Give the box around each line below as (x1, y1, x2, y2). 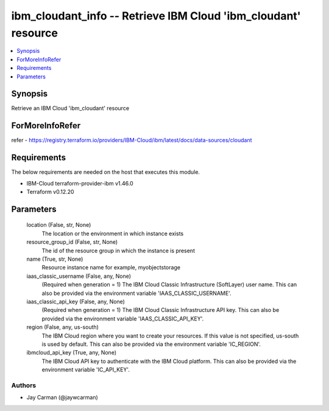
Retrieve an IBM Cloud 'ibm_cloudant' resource (11, 105, 130, 112)
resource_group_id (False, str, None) (26, 238, 118, 246)
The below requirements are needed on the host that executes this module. (11, 168, 200, 176)
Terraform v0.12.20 (26, 188, 74, 196)
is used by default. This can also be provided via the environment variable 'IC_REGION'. (41, 340, 261, 348)
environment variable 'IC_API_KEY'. (41, 366, 130, 373)
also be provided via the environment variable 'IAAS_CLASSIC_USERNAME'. (41, 289, 232, 297)
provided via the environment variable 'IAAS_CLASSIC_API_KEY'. (41, 315, 204, 322)
